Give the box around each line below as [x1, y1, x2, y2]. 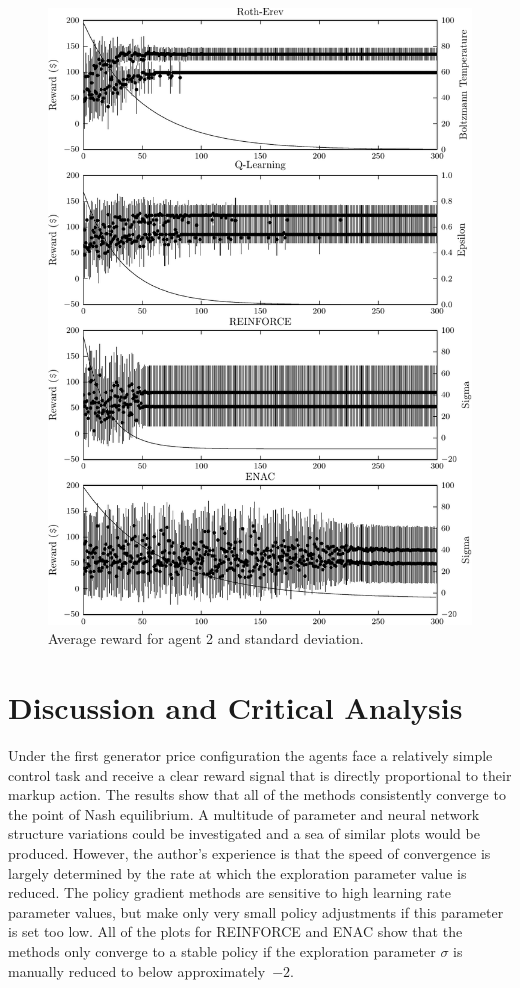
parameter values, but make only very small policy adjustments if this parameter [8, 901, 504, 922]
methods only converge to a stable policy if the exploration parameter [8, 940, 436, 961]
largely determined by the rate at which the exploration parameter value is [8, 862, 467, 883]
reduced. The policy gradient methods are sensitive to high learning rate [8, 882, 451, 903]
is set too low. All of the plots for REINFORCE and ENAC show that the [8, 921, 463, 942]
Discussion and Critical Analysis [8, 687, 463, 728]
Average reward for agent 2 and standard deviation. [48, 628, 364, 649]
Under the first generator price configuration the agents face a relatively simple [8, 745, 493, 766]
